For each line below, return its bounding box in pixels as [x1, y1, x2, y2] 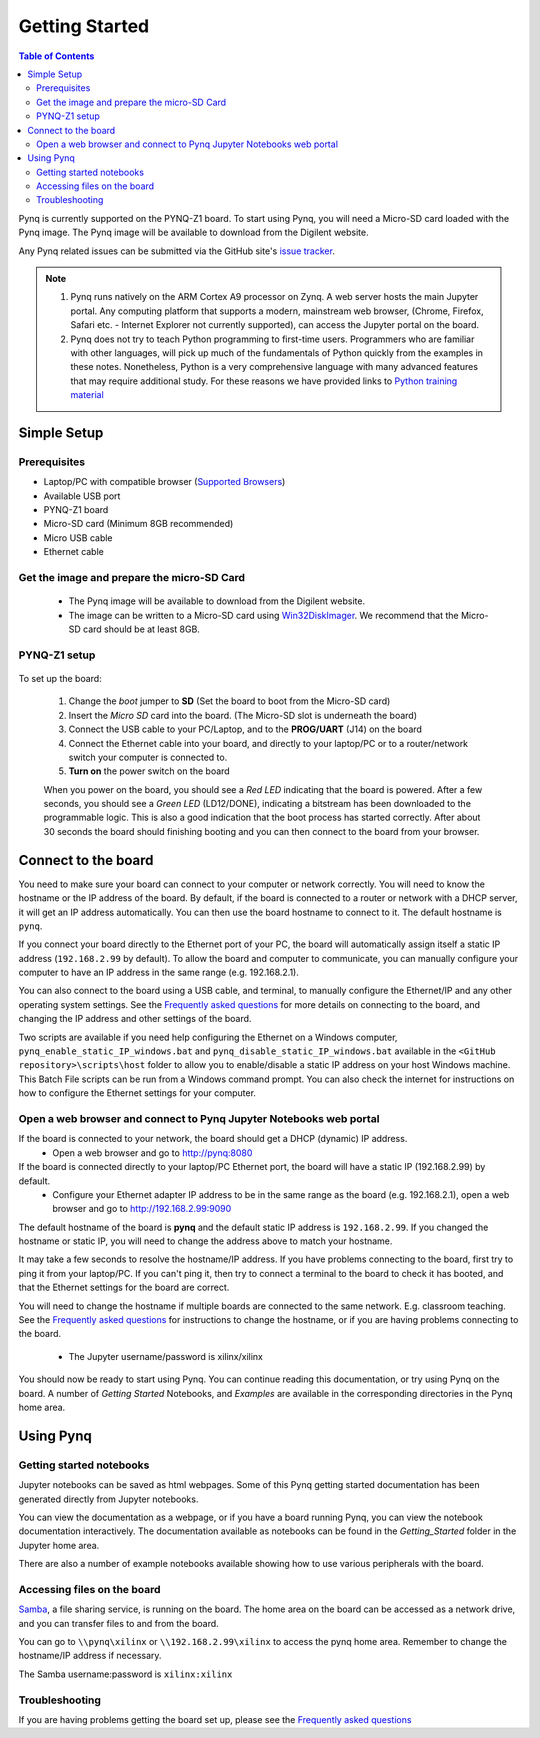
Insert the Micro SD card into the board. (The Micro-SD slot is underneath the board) [68, 709, 417, 721]
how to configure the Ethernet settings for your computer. [18, 1087, 257, 1099]
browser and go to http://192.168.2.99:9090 [52, 1203, 232, 1215]
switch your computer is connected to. [68, 751, 228, 763]
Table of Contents [18, 50, 95, 62]
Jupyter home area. [18, 1539, 100, 1551]
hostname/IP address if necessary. [18, 1650, 162, 1662]
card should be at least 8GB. [83, 623, 200, 635]
